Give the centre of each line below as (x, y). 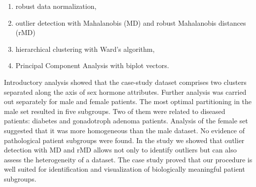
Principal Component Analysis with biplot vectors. (92, 65)
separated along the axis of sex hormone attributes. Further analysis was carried (125, 92)
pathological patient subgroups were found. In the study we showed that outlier (124, 140)
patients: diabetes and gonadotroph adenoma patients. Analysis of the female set (126, 121)
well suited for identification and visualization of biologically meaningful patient (125, 169)
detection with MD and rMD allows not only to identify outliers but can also (120, 150)
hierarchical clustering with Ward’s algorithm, (85, 49)
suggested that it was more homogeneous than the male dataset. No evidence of (125, 130)
